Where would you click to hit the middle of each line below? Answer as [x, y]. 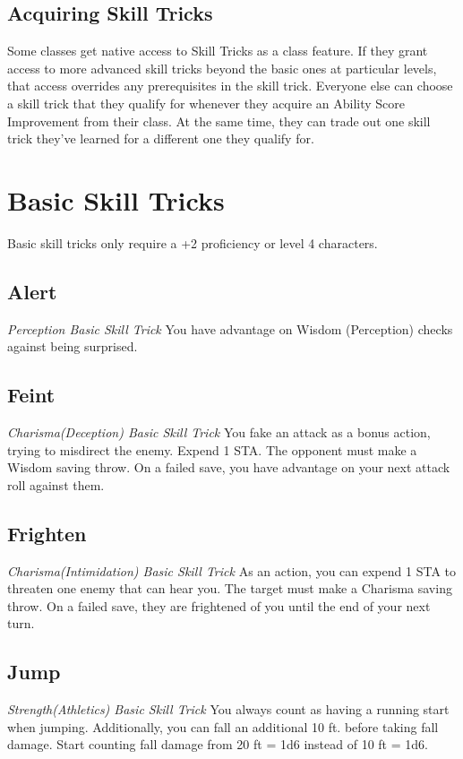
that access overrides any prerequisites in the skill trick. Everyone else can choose [230, 86]
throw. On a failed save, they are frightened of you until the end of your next [219, 605]
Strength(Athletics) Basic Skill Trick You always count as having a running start [228, 709]
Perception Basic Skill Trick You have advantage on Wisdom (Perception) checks [230, 328]
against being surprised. [73, 346]
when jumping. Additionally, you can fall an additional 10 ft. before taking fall [223, 726]
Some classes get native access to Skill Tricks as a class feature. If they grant [218, 51]
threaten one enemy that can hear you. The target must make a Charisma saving [230, 588]
